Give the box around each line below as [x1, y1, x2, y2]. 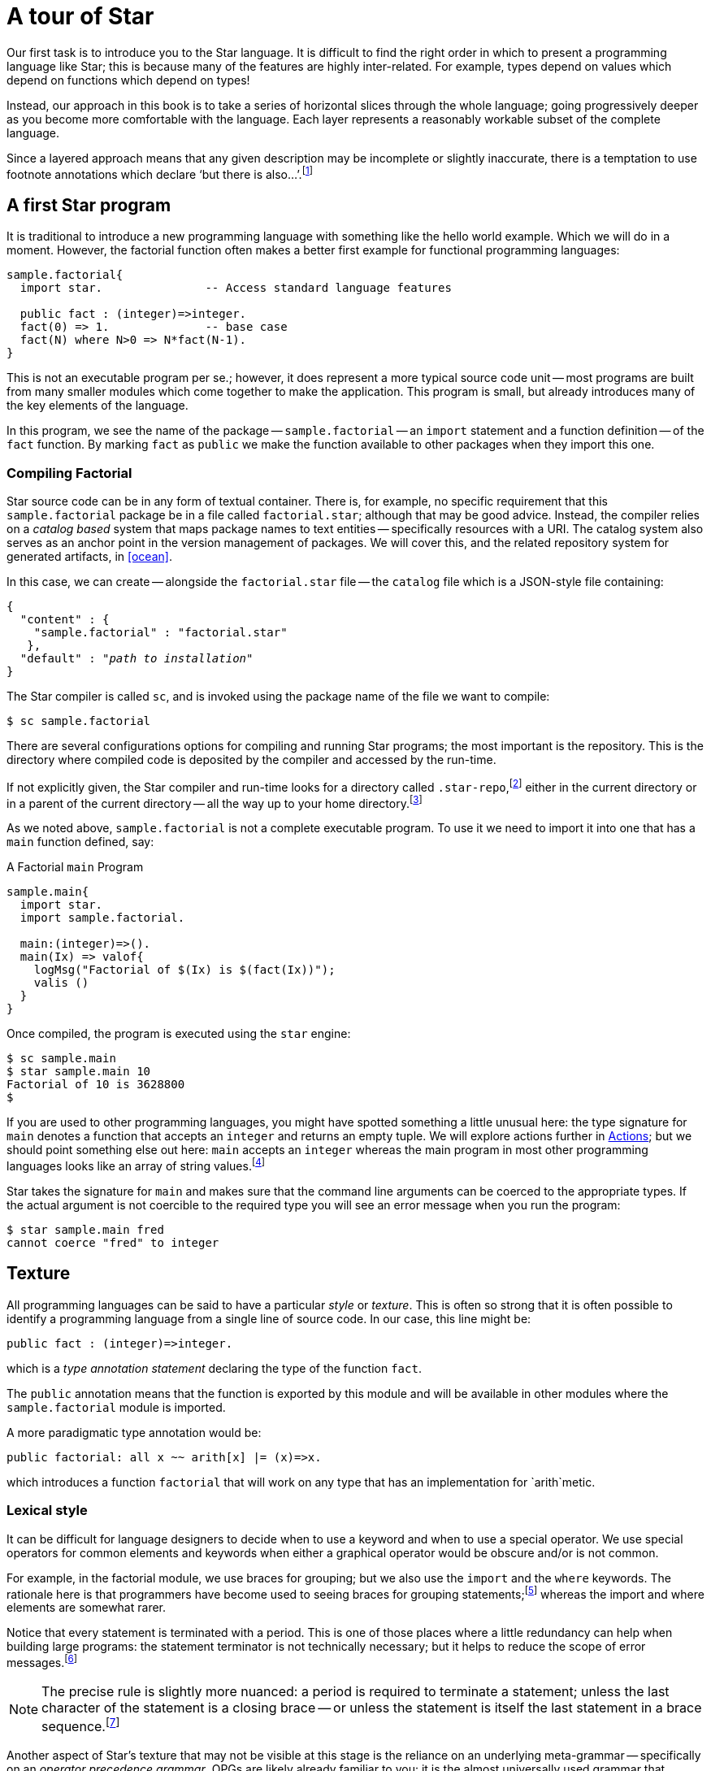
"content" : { [20, 613, 110, 626]
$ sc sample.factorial [7, 714, 151, 727]
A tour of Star [7, 2, 154, 30]
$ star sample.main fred [7, 1222, 164, 1236]
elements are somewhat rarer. [7, 1600, 167, 1615]
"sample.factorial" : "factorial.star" [33, 626, 288, 639]
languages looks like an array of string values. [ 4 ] [7, 1157, 265, 1173]
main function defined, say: [7, 835, 154, 849]
